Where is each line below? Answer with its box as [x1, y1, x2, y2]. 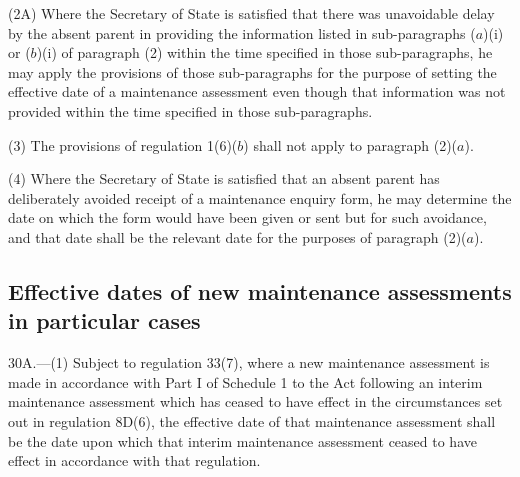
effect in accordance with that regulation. [8, 450, 261, 471]
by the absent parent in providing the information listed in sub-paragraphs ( [8, 22, 476, 43]
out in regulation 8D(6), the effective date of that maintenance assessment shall [8, 410, 496, 431]
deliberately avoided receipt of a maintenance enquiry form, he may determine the [8, 187, 512, 208]
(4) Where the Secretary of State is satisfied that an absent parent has [8, 168, 440, 189]
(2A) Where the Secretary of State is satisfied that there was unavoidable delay [8, 3, 495, 23]
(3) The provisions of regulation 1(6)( [8, 134, 238, 155]
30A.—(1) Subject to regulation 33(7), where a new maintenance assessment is [8, 352, 490, 373]
